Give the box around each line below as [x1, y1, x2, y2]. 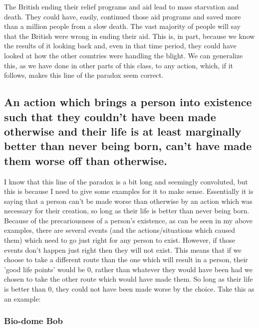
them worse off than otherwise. [4, 153, 168, 168]
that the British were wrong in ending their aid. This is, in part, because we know [4, 30, 255, 41]
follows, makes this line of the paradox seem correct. [4, 70, 164, 80]
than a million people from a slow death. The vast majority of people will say [4, 21, 241, 31]
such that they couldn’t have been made [4, 109, 216, 124]
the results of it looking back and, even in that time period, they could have [4, 40, 237, 51]
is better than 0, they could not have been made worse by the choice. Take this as [4, 284, 255, 294]
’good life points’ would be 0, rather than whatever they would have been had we [4, 264, 253, 274]
